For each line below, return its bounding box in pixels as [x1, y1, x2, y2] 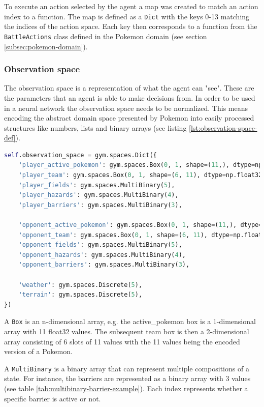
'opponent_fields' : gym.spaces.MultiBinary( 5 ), [18, 241, 182, 249]
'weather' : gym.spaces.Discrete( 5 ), [18, 281, 143, 288]
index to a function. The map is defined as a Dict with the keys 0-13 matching [4, 11, 250, 21]
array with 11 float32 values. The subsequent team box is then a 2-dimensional [4, 326, 249, 337]
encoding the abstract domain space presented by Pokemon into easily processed [4, 112, 254, 123]
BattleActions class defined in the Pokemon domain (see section [4, 31, 207, 41]
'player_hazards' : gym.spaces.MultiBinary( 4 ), [18, 191, 179, 199]
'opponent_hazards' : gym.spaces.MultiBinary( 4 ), [18, 251, 186, 258]
